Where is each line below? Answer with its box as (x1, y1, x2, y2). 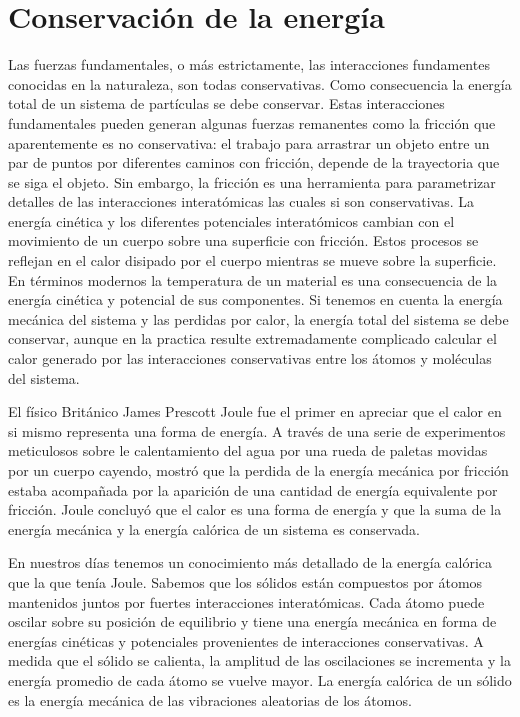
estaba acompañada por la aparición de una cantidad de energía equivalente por (8, 479, 498, 500)
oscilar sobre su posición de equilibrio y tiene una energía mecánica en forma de (8, 611, 497, 632)
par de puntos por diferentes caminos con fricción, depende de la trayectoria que (8, 152, 500, 173)
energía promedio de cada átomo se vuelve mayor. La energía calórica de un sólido (8, 669, 512, 690)
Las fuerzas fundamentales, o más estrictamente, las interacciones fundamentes (8, 54, 490, 75)
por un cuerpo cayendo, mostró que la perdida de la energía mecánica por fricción (8, 460, 509, 480)
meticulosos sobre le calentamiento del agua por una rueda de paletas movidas (8, 440, 488, 461)
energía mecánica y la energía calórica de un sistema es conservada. (8, 518, 420, 539)
